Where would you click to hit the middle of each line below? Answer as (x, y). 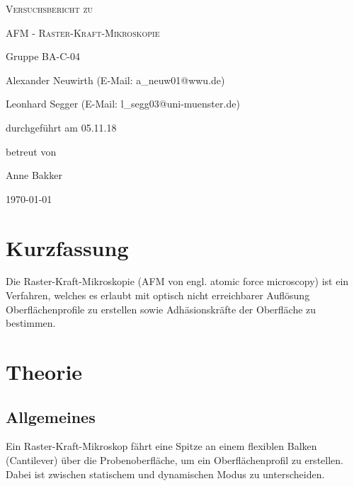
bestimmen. (31, 323)
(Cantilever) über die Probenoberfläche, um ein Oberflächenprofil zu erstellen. (175, 460)
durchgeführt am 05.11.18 (61, 127)
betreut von (31, 151)
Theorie (44, 372)
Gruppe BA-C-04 (43, 56)
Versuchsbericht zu (50, 8)
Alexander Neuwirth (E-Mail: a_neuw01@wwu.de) (115, 80)
